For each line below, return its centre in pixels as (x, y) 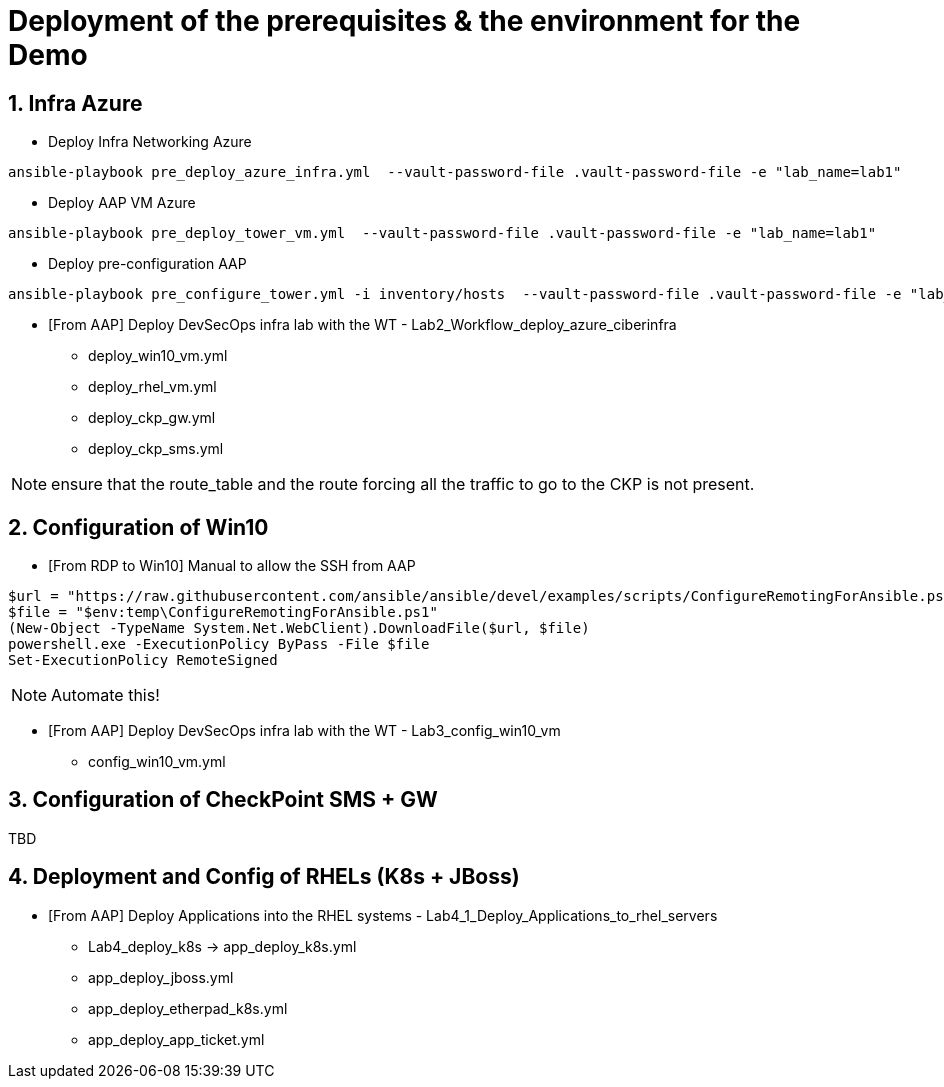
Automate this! (105, 695)
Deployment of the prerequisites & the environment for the (404, 21)
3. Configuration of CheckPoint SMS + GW (223, 800)
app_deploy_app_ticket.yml (176, 1039)
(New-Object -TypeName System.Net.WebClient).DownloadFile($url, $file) (299, 628)
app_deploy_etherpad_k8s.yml (188, 1008)
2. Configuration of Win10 (138, 527)
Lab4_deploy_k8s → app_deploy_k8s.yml (222, 946)
